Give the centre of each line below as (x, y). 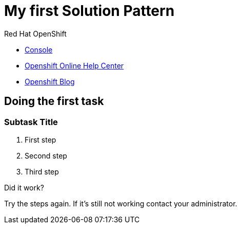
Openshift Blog (50, 81)
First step (41, 139)
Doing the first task (54, 101)
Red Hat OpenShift (35, 33)
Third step (42, 171)
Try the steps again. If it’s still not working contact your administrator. (121, 203)
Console (39, 49)
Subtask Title (31, 122)
